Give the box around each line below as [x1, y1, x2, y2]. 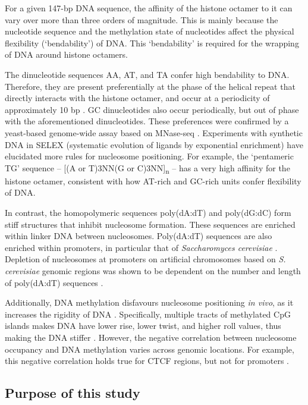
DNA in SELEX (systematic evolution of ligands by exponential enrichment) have [5, 138, 303, 150]
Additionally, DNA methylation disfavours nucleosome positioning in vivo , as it [5, 296, 294, 309]
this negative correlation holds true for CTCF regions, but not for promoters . [5, 354, 290, 367]
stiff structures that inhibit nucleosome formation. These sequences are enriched [5, 218, 296, 230]
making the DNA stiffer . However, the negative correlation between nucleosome [5, 331, 297, 343]
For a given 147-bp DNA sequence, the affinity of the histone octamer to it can [5, 2, 293, 14]
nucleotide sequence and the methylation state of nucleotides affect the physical [5, 25, 294, 37]
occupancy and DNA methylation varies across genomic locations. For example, [5, 343, 294, 355]
